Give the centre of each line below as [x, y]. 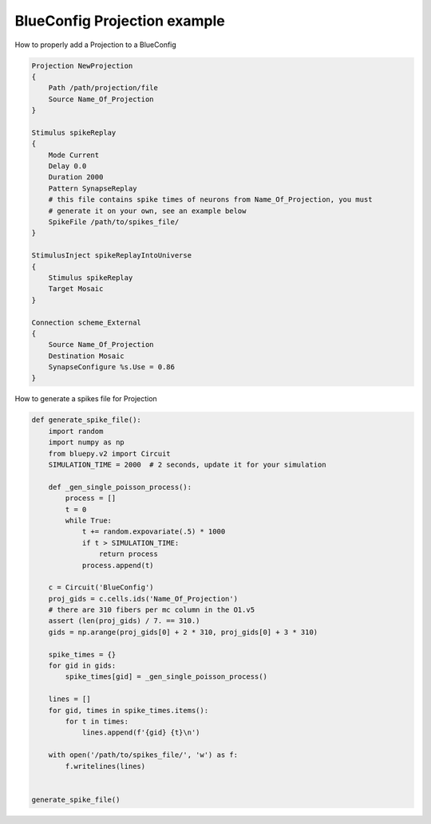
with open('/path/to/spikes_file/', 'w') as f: [143, 755]
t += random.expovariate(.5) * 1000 [154, 532]
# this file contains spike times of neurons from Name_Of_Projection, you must [210, 200]
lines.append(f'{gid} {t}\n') [141, 733]
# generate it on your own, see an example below [147, 211]
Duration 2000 [76, 177]
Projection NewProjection [82, 65]
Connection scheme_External [86, 322]
